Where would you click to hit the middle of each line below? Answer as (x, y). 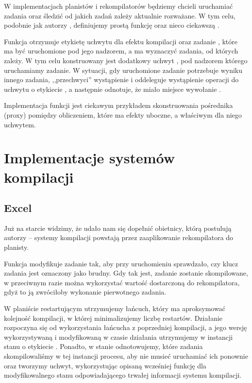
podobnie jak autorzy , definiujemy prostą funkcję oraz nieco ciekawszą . (112, 25)
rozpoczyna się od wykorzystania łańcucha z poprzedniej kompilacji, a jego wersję (126, 327)
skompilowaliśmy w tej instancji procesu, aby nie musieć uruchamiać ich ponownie (126, 356)
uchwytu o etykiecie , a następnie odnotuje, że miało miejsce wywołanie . (113, 89)
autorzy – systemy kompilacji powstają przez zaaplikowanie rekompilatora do (119, 237)
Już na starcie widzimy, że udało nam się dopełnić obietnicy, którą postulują (118, 228)
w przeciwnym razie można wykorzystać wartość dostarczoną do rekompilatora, (122, 282)
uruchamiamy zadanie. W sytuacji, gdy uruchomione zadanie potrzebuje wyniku (123, 70)
